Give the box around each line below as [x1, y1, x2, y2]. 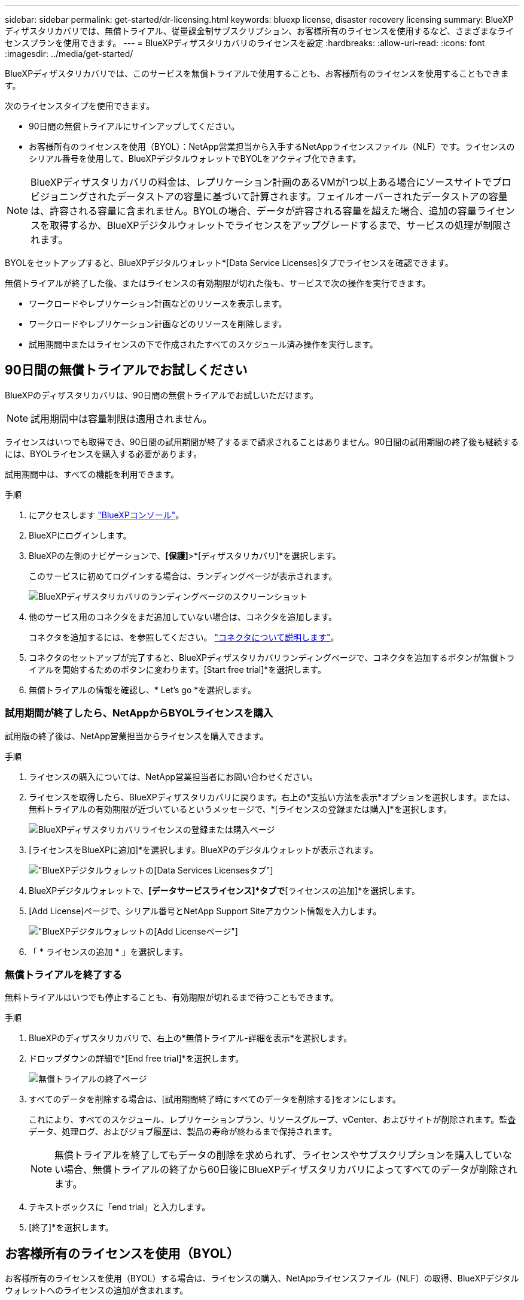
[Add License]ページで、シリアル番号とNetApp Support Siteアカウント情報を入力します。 [29, 905, 382, 916]
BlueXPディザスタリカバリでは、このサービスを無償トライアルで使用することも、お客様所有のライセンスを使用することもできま [5, 68, 509, 78]
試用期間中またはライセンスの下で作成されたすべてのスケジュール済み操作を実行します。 [29, 339, 378, 349]
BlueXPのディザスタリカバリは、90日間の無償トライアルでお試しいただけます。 [5, 389, 318, 400]
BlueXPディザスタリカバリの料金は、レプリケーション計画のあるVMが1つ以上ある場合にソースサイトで [31, 176, 492, 188]
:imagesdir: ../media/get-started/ [5, 49, 133, 59]
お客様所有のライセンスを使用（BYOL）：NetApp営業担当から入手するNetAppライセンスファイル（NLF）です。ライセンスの [29, 141, 515, 152]
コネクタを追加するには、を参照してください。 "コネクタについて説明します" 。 [29, 631, 339, 642]
